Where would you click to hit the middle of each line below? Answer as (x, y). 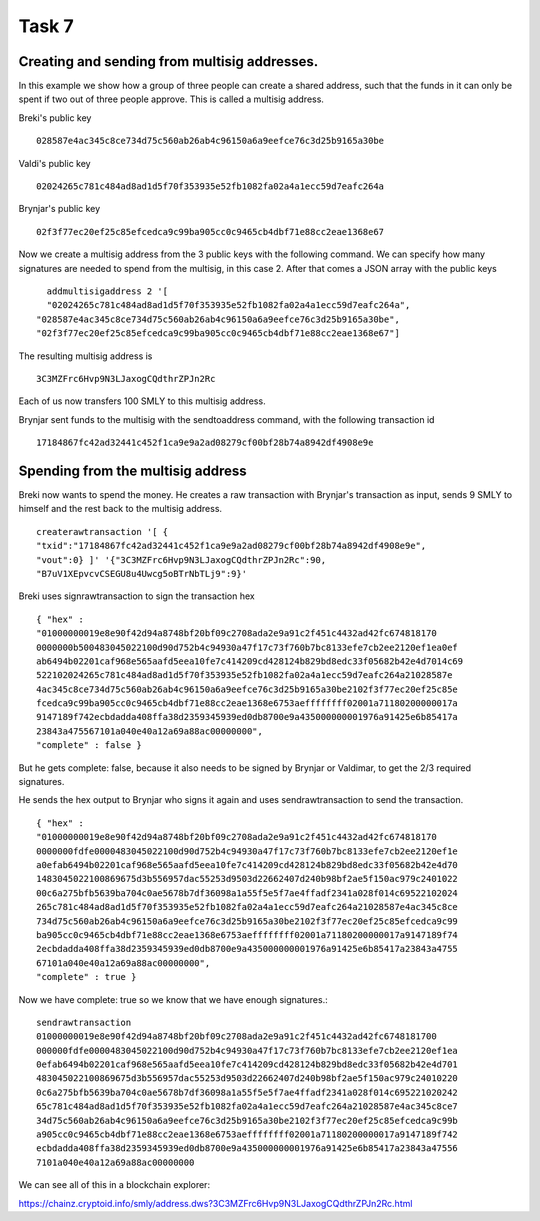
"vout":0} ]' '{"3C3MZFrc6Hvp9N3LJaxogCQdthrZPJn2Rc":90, (181, 559)
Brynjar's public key (59, 209)
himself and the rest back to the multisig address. (120, 509)
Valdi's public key (54, 163)
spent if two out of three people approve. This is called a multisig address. (171, 99)
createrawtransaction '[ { (102, 531)
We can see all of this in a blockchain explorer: (114, 1185)
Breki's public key (55, 117)
